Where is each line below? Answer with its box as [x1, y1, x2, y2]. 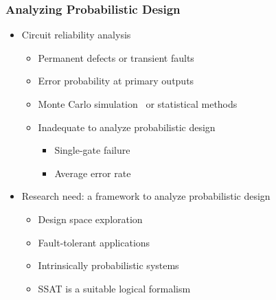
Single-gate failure [54, 143, 130, 157]
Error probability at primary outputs [38, 73, 194, 88]
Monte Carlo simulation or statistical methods [38, 97, 238, 111]
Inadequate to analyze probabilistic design [38, 119, 216, 134]
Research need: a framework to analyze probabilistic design [21, 189, 271, 203]
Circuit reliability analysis [21, 27, 131, 42]
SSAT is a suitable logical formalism [38, 281, 191, 295]
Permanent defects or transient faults [38, 50, 194, 65]
